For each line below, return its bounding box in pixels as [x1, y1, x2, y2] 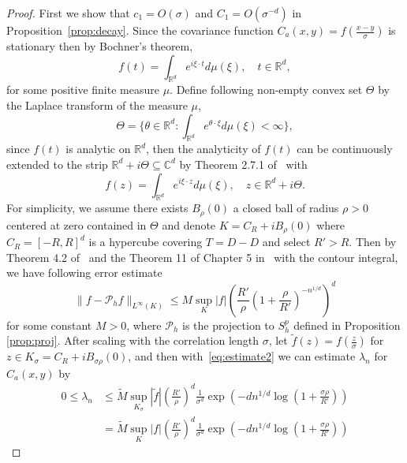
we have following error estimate [6, 264, 162, 281]
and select [262, 233, 311, 250]
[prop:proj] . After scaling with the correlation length [6, 332, 260, 349]
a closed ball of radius [233, 200, 339, 216]
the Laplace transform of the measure [6, 96, 188, 113]
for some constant [6, 316, 92, 333]
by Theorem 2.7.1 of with [179, 155, 308, 172]
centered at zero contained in [6, 216, 147, 233]
